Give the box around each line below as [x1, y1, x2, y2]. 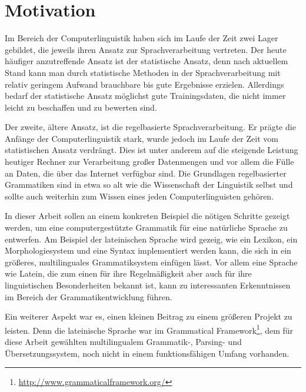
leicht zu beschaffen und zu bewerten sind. [5, 101, 157, 113]
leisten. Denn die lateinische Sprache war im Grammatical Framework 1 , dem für [5, 322, 294, 336]
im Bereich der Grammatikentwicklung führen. [5, 290, 172, 303]
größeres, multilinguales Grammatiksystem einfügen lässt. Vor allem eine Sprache [5, 255, 298, 268]
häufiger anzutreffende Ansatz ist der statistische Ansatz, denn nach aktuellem [5, 55, 288, 67]
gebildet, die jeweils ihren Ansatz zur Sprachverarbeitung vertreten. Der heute [5, 43, 287, 55]
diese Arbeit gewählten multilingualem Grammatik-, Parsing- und [5, 335, 242, 348]
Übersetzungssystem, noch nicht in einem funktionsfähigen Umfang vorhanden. [5, 347, 290, 359]
